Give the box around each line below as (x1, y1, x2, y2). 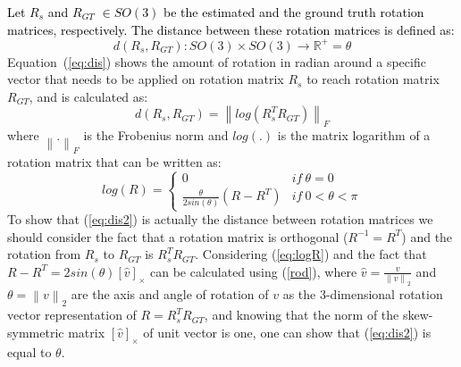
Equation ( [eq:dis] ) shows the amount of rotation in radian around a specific (7, 52, 426, 71)
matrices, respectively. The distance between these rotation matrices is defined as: (7, 20, 455, 38)
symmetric (7, 322, 64, 341)
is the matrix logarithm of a (277, 126, 431, 145)
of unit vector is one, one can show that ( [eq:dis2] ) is (143, 322, 432, 341)
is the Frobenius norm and (83, 126, 229, 145)
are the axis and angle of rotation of (71, 285, 269, 304)
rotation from (7, 245, 81, 263)
